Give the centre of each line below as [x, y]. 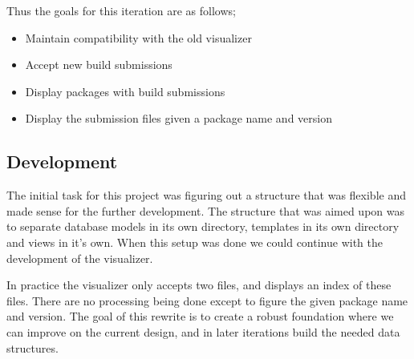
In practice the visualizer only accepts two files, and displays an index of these [199, 285]
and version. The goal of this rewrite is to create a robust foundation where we [200, 316]
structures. [32, 347]
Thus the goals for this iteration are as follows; [121, 10]
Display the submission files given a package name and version [179, 118]
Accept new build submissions [99, 65]
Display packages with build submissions [125, 91]
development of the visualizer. [80, 258]
